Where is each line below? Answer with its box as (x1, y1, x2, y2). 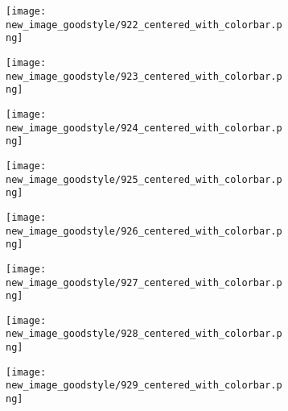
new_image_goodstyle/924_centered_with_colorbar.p (6, 122, 282, 134)
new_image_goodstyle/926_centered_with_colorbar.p (6, 225, 282, 237)
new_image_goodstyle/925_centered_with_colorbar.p (6, 173, 282, 185)
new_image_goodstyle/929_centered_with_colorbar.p (6, 380, 282, 392)
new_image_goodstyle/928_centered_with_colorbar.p (6, 328, 282, 340)
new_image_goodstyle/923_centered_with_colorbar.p (6, 70, 282, 82)
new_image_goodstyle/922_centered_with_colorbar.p (6, 19, 282, 31)
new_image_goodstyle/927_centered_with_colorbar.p (6, 276, 282, 289)
